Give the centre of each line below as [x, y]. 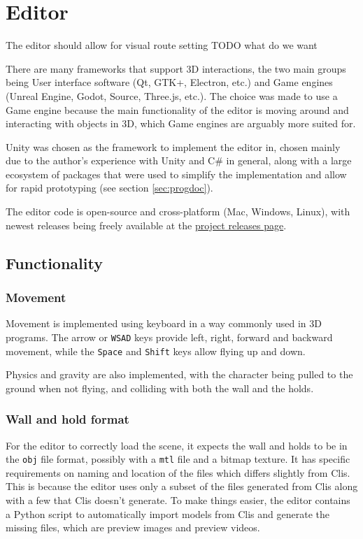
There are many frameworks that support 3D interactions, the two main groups [176, 68]
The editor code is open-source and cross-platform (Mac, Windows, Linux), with [178, 211]
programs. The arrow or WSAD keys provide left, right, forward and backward [169, 337]
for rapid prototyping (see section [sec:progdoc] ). [109, 188]
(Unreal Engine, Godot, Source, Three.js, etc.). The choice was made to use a [172, 95]
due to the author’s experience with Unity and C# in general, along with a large [179, 160]
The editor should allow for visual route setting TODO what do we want [162, 45]
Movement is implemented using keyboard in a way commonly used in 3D [164, 323]
